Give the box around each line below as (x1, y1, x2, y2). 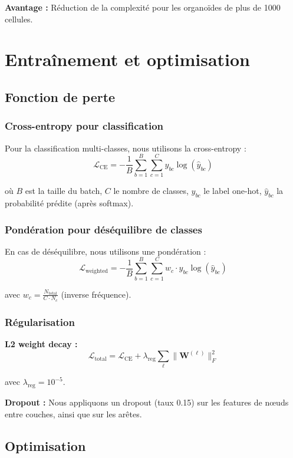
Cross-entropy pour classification (5, 118, 164, 133)
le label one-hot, (203, 184, 262, 197)
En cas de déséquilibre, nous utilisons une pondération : (5, 245, 206, 257)
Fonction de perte (5, 87, 116, 106)
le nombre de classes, (113, 184, 189, 197)
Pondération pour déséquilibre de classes (5, 222, 202, 236)
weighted (85, 268, 108, 274)
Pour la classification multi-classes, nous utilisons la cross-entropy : (5, 141, 246, 154)
